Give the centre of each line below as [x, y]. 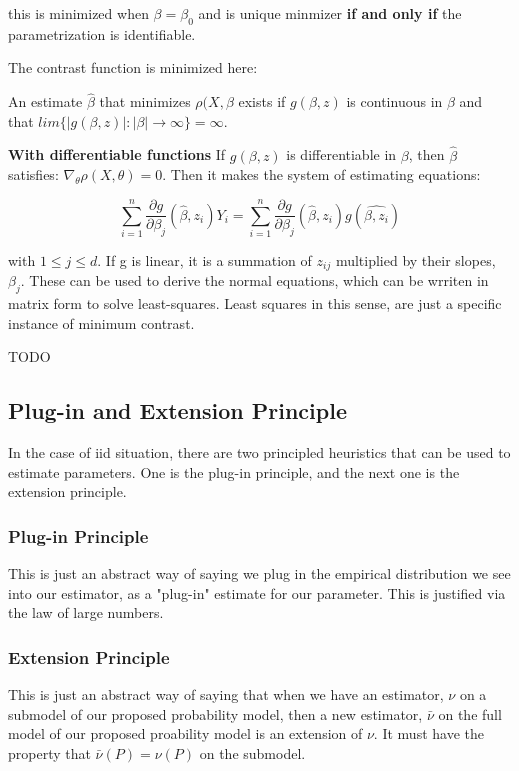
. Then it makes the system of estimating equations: [321, 174]
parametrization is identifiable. [102, 33]
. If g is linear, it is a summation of [204, 259]
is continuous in [394, 101]
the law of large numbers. [86, 612]
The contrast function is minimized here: [133, 67]
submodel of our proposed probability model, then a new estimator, [215, 713]
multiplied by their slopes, [415, 259]
